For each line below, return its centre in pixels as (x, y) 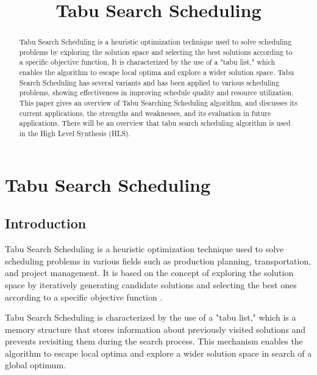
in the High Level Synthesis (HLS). (75, 133)
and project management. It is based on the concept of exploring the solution (149, 273)
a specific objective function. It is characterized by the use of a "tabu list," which (147, 62)
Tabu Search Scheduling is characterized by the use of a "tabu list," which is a (151, 317)
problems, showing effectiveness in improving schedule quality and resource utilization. (156, 93)
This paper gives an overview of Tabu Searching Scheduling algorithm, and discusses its (158, 103)
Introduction (46, 223)
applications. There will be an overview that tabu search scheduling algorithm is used (155, 123)
